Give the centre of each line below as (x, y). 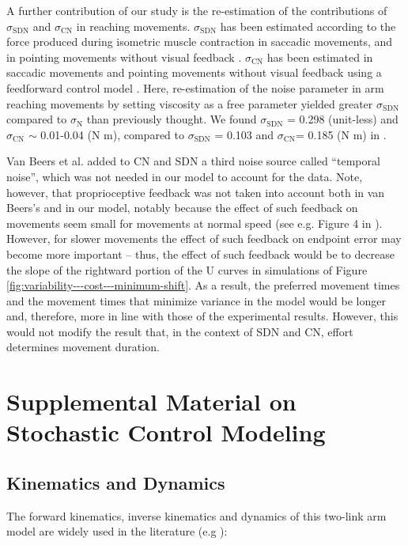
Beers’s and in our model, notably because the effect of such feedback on (182, 208)
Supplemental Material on (151, 401)
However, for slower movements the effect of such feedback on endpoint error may (204, 238)
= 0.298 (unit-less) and (342, 119)
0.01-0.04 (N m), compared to (113, 134)
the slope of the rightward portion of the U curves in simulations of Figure (187, 269)
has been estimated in (320, 57)
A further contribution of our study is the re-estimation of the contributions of (197, 10)
